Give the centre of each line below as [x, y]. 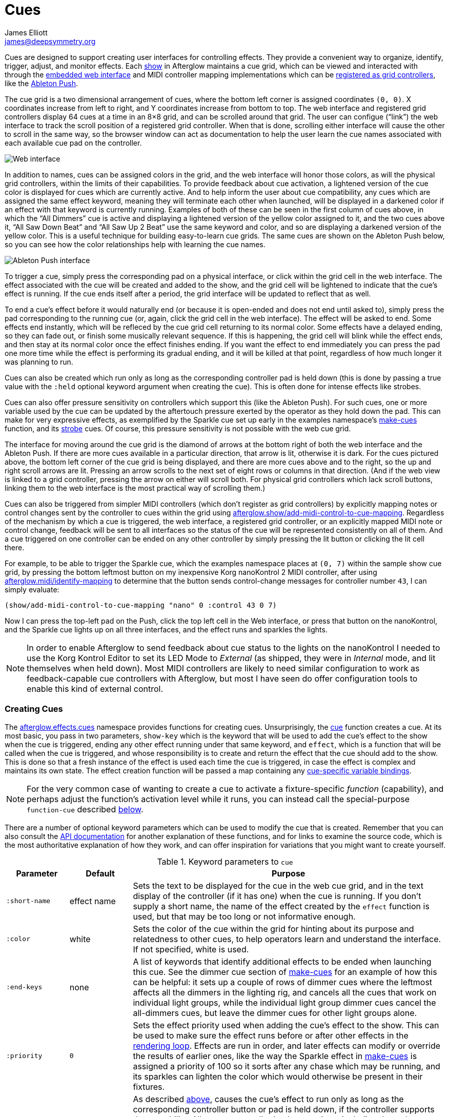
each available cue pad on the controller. [73, 143]
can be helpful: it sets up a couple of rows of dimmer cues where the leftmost [283, 982]
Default [100, 873]
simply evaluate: [32, 589]
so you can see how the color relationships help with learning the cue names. [135, 244]
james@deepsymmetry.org [50, 41]
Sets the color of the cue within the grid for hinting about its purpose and [273, 929]
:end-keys [24, 987]
